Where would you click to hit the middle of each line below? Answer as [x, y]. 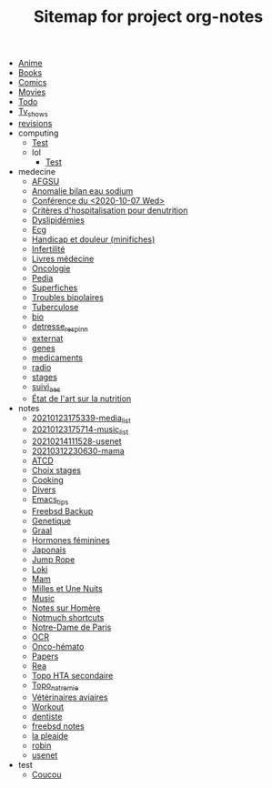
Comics [32, 83]
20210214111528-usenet [76, 441]
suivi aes [46, 387]
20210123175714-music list [80, 431]
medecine [37, 171]
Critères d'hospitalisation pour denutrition [110, 210]
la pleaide [50, 735]
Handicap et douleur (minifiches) [93, 239]
